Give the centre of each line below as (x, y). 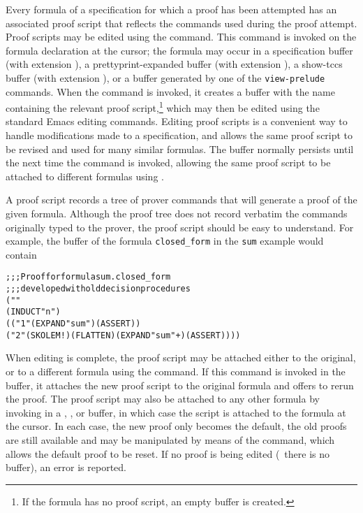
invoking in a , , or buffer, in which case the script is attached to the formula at (176, 412)
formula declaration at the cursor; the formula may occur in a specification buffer (179, 50)
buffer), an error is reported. (66, 467)
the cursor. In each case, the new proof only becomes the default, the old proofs (176, 426)
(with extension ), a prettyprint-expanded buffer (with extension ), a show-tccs (174, 64)
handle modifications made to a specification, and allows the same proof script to (179, 135)
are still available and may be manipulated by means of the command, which (170, 439)
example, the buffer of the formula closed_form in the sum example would (165, 241)
